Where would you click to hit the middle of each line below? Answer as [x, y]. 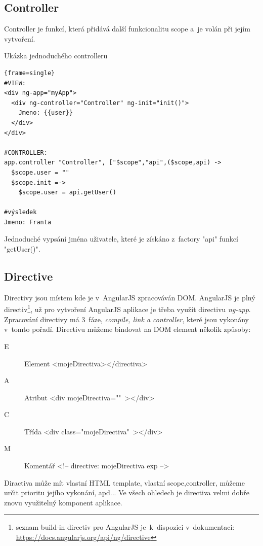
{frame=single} [30, 73]
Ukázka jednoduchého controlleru [56, 56]
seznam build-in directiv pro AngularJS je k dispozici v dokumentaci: [125, 527]
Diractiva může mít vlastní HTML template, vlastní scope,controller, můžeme [124, 482]
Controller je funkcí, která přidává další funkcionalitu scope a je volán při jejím [127, 29]
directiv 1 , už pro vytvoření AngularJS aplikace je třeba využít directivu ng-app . [127, 309]
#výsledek [20, 212]
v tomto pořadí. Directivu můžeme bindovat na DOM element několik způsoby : [127, 329]
